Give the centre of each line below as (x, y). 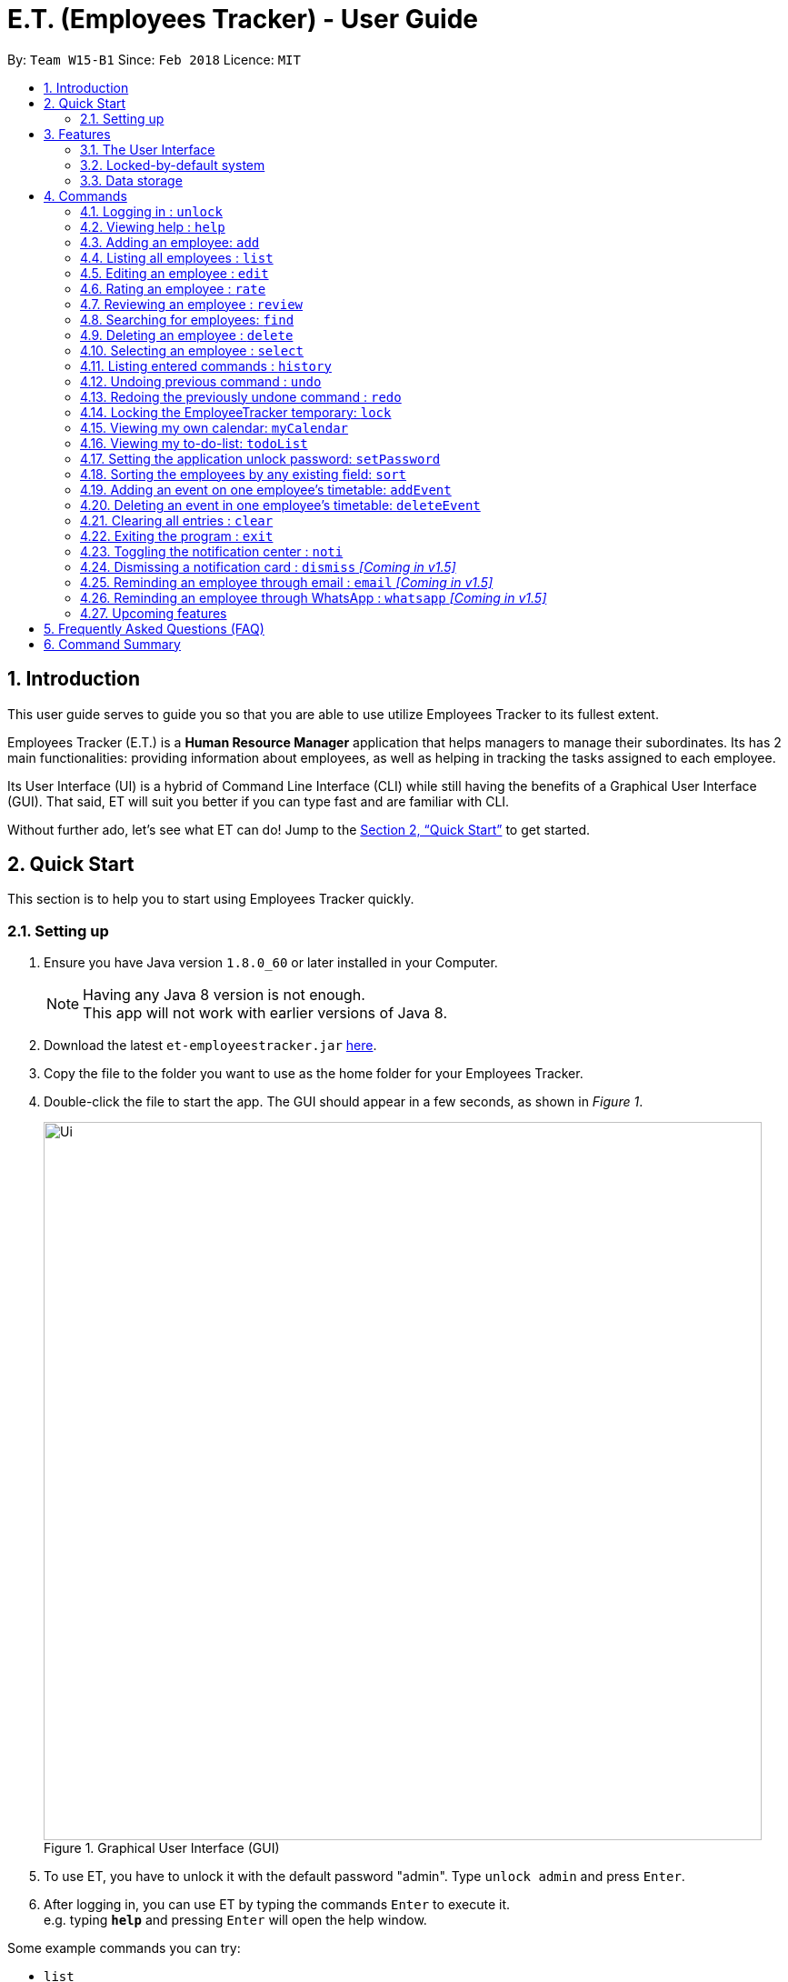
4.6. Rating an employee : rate (173, 288)
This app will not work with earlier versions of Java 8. (265, 1013)
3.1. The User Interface (148, 149)
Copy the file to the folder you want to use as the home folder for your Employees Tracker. (314, 1074)
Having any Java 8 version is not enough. (224, 995)
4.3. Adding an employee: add (170, 242)
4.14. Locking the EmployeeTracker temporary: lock (236, 412)
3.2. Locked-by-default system (173, 165)
